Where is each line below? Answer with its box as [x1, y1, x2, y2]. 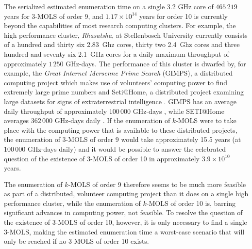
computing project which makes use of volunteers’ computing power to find [4, 77, 228, 87]
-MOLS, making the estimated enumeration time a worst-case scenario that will [7, 226, 245, 236]
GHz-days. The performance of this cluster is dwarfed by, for [66, 58, 246, 68]
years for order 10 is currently [139, 11, 228, 21]
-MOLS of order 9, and [35, 11, 103, 21]
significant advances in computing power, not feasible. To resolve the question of [4, 207, 243, 218]
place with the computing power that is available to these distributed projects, [4, 124, 237, 135]
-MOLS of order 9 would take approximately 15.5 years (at [66, 134, 241, 144]
